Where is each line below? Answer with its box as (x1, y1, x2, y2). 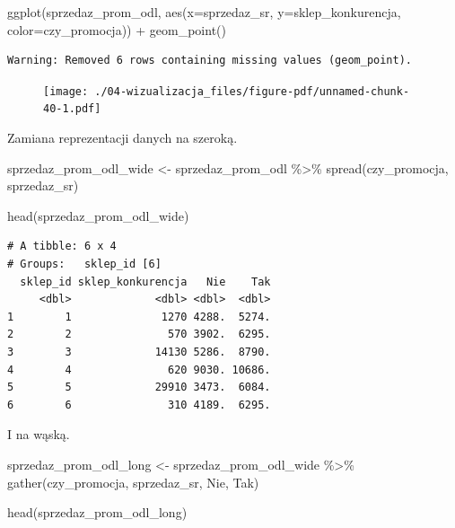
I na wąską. (7, 425, 70, 444)
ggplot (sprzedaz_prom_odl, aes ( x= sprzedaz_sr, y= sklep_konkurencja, (7, 3, 401, 21)
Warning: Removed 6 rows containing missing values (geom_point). (7, 54, 413, 67)
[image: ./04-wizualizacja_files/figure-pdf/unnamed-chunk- (43, 84, 410, 98)
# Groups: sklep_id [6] (7, 258, 162, 271)
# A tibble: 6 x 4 (7, 240, 117, 253)
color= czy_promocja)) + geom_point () (7, 20, 226, 39)
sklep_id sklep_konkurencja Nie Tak (20, 275, 271, 288)
